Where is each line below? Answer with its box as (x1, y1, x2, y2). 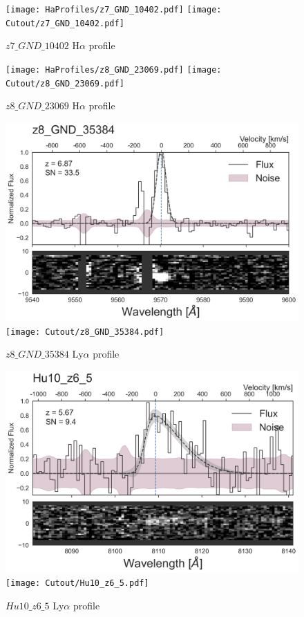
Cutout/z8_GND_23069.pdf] (6, 78, 124, 89)
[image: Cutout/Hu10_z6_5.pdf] (6, 578, 149, 589)
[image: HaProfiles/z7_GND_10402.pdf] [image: (6, 5, 222, 15)
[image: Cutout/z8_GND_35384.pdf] (6, 326, 164, 337)
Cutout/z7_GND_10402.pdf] (6, 18, 124, 28)
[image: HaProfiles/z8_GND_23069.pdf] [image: (6, 64, 222, 75)
